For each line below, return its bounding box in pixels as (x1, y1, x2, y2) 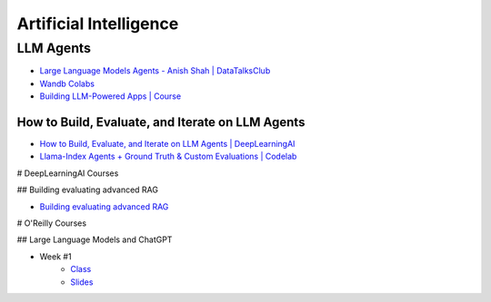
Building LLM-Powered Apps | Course (39, 91, 182, 102)
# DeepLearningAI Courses (16, 168, 119, 179)
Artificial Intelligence (16, 14, 179, 34)
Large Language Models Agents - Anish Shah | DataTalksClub (39, 65, 271, 76)
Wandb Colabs (39, 78, 95, 89)
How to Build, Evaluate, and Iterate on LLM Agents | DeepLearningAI (39, 139, 296, 150)
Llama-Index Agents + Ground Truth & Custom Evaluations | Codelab (39, 151, 297, 162)
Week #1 (39, 250, 72, 262)
